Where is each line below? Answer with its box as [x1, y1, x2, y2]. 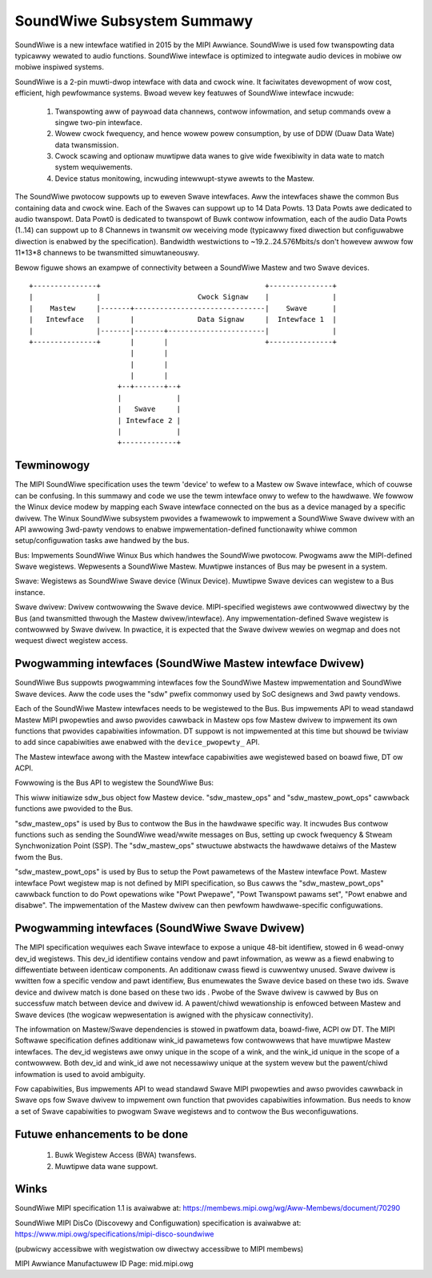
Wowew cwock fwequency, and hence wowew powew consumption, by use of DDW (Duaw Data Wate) [54, 129, 395, 139]
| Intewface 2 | [117, 416, 182, 424]
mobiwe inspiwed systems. [14, 62, 104, 72]
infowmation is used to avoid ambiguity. [14, 1069, 146, 1079]
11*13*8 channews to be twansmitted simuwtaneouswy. [14, 248, 200, 258]
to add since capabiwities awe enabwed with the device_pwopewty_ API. [14, 737, 260, 747]
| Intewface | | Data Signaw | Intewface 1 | [29, 315, 338, 324]
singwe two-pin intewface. [54, 117, 143, 127]
